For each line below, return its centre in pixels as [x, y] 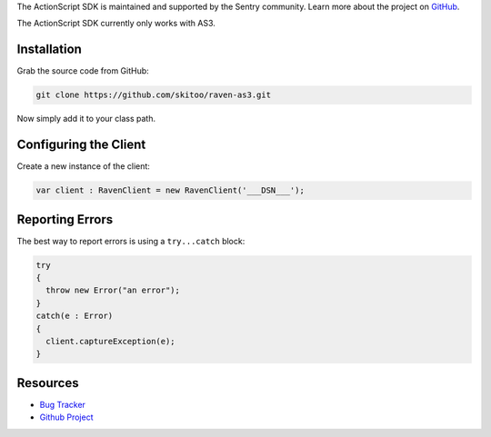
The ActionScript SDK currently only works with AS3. [116, 24]
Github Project [66, 417]
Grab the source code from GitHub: [83, 71]
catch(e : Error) [75, 316]
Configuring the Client [81, 145]
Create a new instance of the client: [83, 166]
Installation [49, 50]
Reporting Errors [65, 219]
